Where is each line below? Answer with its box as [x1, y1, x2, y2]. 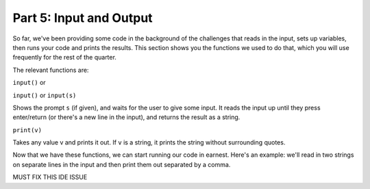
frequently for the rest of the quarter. [12, 53, 116, 62]
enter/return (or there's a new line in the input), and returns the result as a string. [12, 113, 241, 121]
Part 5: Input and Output [12, 10, 153, 25]
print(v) [12, 126, 42, 134]
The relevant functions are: [12, 66, 89, 74]
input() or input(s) [12, 91, 77, 99]
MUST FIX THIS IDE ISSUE [12, 173, 88, 181]
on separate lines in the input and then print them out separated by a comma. [12, 160, 231, 168]
